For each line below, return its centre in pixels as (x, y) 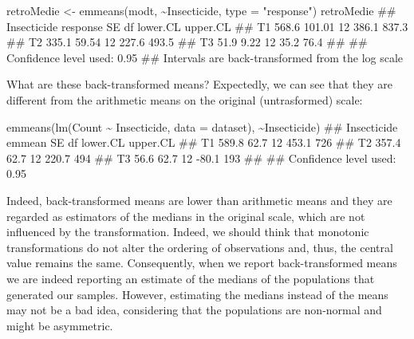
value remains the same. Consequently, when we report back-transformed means (202, 263)
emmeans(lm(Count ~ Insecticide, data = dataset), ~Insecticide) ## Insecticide (202, 126)
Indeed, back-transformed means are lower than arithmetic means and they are (199, 200)
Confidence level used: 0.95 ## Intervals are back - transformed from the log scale (205, 57)
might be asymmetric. (60, 325)
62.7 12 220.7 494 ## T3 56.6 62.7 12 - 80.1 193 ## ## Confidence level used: (201, 158)
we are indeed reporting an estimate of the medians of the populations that (191, 278)
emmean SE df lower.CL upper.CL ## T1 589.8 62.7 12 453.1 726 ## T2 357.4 (204, 142)
